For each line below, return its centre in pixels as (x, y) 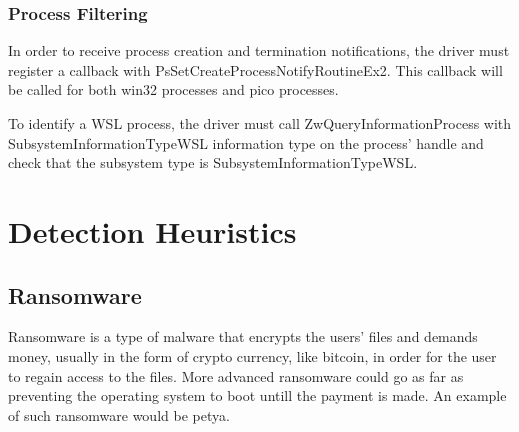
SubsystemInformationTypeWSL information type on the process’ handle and (246, 142)
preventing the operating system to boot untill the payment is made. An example (257, 395)
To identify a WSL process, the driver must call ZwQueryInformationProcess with (260, 123)
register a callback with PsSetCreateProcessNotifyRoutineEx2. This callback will (255, 69)
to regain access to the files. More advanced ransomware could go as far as (236, 375)
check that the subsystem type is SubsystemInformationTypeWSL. (213, 162)
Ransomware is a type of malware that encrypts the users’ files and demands (243, 336)
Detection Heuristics (152, 230)
